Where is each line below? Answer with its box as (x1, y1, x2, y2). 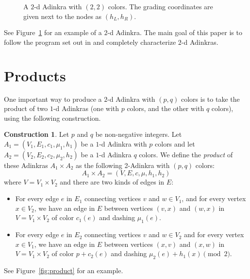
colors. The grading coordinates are (108, 1, 213, 11)
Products (4, 65, 66, 85)
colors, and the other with (127, 103, 204, 113)
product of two (4, 103, 48, 113)
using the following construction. (4, 112, 101, 123)
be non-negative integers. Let (95, 129, 182, 139)
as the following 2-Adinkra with (76, 160, 170, 170)
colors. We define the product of (139, 149, 233, 159)
